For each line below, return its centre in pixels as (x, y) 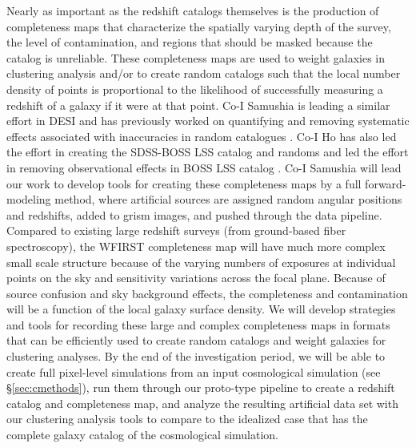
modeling (29, 199)
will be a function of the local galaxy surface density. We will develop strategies (201, 309)
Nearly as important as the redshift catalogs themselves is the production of (193, 10)
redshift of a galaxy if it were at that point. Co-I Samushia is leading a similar (198, 105)
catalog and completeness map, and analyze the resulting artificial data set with (202, 403)
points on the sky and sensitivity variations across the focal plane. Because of (196, 278)
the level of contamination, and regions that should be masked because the (190, 42)
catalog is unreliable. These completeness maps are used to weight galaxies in (196, 57)
